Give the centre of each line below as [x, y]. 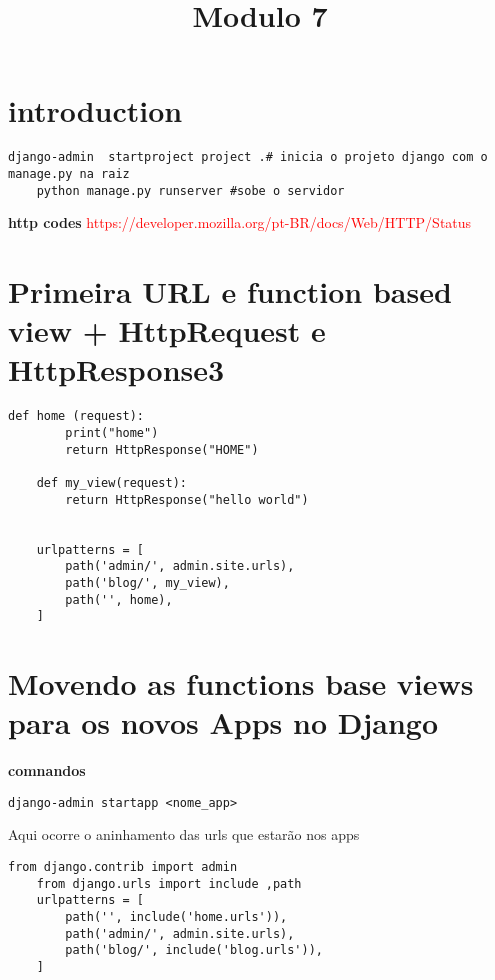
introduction [95, 110]
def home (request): [76, 416]
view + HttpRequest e [167, 330]
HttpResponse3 [116, 369]
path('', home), [119, 599]
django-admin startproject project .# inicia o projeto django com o [248, 157]
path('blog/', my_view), [147, 582]
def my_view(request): [111, 483]
